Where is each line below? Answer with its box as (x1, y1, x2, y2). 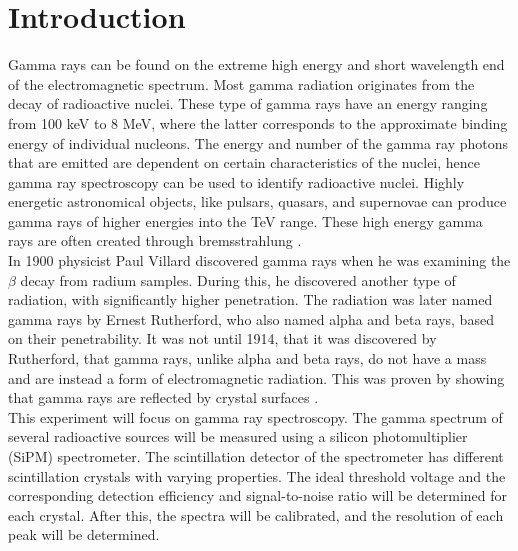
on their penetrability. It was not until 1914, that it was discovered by (8, 328, 437, 349)
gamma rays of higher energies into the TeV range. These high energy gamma (8, 210, 483, 231)
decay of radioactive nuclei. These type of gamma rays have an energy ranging (8, 93, 488, 114)
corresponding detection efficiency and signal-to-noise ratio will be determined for (8, 485, 507, 506)
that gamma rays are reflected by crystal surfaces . (8, 387, 319, 408)
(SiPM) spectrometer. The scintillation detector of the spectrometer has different (8, 446, 504, 466)
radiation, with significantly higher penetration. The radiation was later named (8, 289, 493, 310)
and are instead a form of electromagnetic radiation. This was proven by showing (8, 367, 505, 388)
